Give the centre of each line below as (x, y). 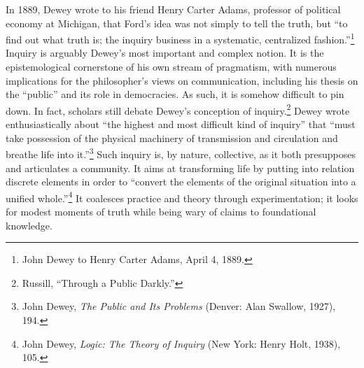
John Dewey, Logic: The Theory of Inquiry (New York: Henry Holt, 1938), (181, 343)
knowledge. (29, 225)
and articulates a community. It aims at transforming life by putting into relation (180, 168)
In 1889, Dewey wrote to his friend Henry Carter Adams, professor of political (173, 9)
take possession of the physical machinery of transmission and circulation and (172, 137)
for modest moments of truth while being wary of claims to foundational (161, 211)
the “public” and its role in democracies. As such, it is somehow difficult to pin (175, 94)
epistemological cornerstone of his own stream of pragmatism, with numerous (171, 67)
